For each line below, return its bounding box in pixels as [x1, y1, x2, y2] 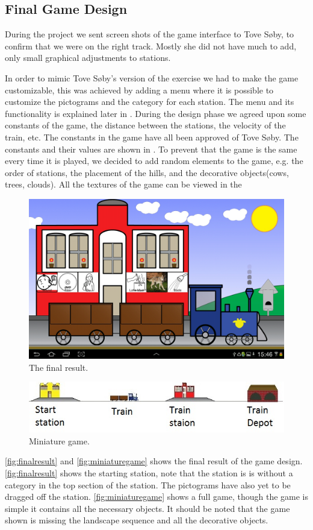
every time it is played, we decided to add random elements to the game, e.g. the [5, 154, 303, 167]
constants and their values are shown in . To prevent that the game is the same [5, 142, 297, 155]
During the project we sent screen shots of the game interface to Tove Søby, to [5, 28, 294, 40]
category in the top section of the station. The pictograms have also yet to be [5, 478, 291, 491]
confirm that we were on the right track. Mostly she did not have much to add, [5, 39, 297, 52]
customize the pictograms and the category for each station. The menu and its [5, 95, 294, 108]
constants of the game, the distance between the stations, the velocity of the [5, 119, 286, 131]
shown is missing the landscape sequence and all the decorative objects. [5, 514, 268, 526]
